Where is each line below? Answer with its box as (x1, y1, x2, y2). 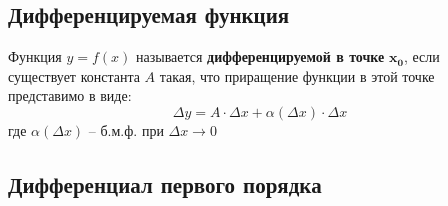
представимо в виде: (8, 85, 132, 106)
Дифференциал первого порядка (8, 168, 322, 199)
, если (403, 46, 440, 67)
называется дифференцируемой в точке (136, 46, 385, 67)
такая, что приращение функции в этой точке (159, 65, 435, 86)
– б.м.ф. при (88, 119, 164, 140)
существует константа (8, 65, 140, 86)
